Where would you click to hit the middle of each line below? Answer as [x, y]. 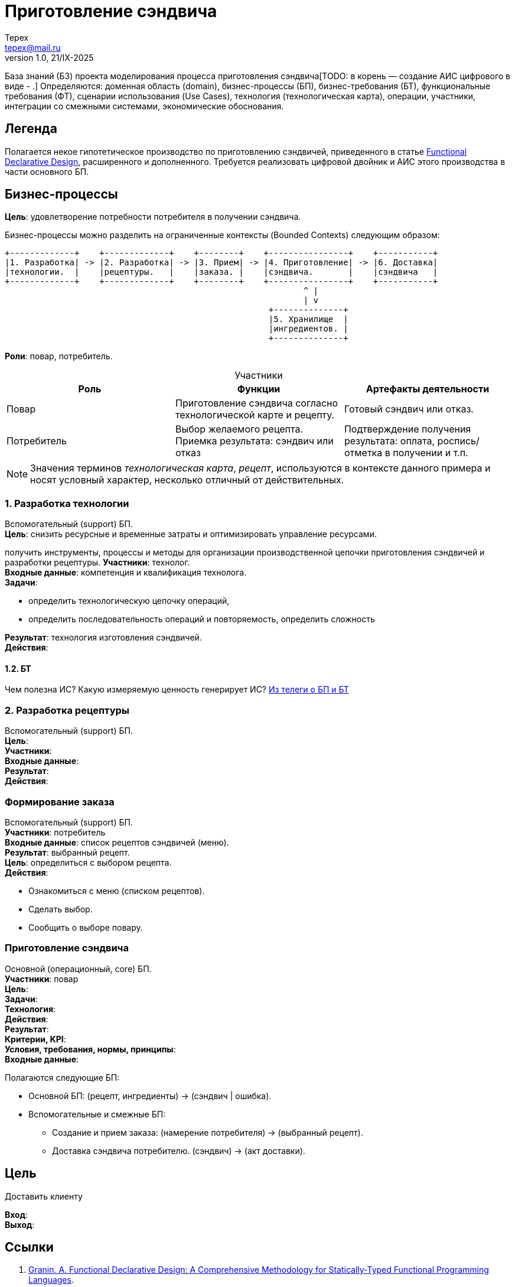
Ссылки [29, 1247]
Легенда [31, 129]
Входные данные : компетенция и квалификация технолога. [126, 573]
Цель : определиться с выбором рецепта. [88, 862]
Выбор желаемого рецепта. [239, 429]
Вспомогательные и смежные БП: [97, 1114]
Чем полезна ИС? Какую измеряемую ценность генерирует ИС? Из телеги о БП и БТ [177, 690]
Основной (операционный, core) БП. [78, 968]
